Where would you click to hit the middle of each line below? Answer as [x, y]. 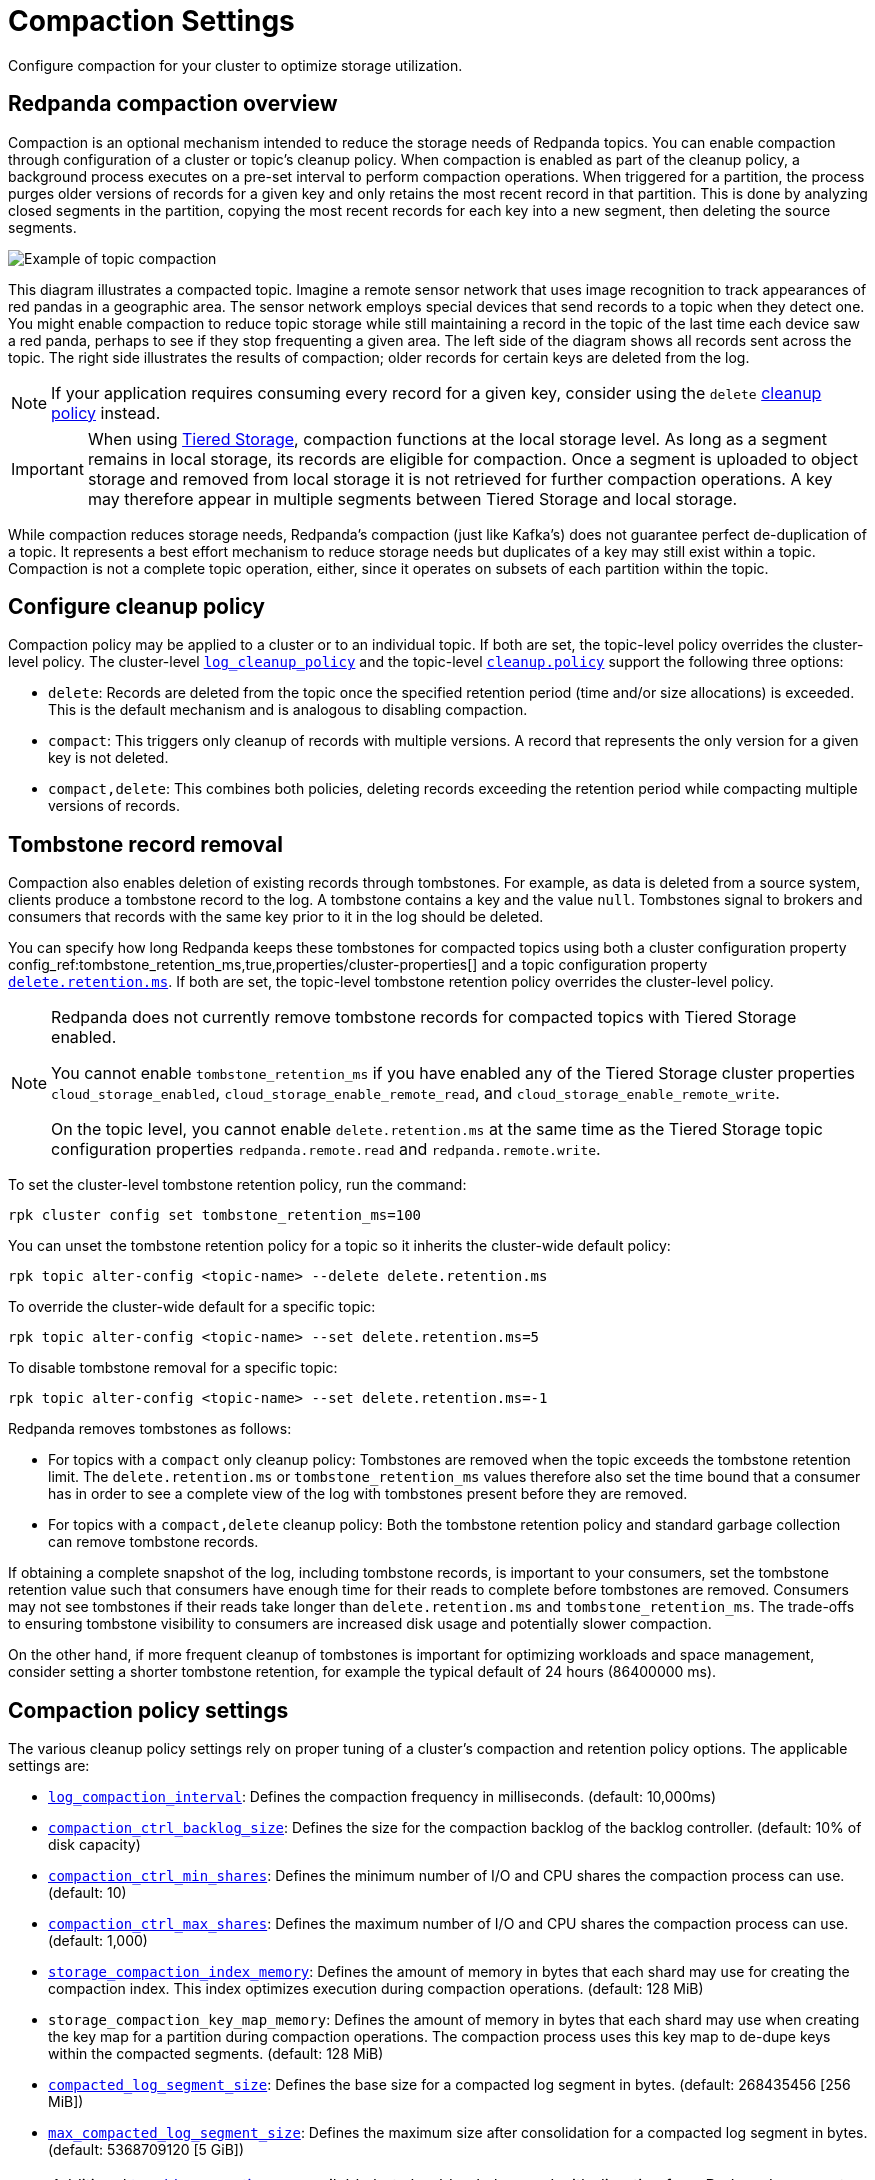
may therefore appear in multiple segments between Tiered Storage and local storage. [412, 498]
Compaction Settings [151, 21]
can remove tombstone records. [153, 1542]
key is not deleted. [108, 758]
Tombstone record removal [145, 844]
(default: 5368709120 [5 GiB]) [146, 2150]
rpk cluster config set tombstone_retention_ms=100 [215, 1215]
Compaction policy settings [148, 1710]
